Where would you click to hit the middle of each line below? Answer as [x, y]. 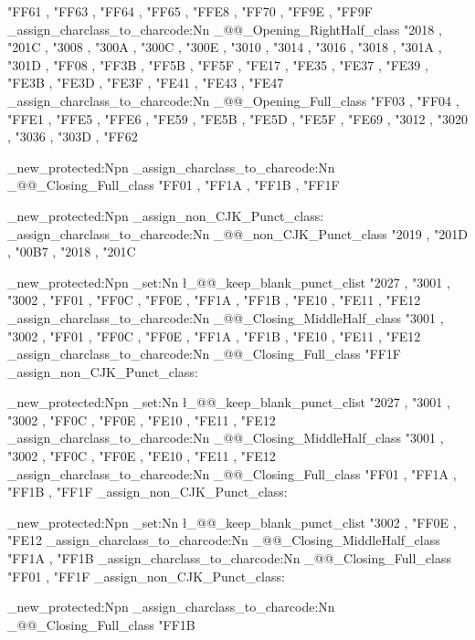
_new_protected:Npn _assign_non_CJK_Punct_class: [166, 215]
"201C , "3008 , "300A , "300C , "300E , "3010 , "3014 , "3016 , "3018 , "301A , [225, 47]
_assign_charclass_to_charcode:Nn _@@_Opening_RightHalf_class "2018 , [225, 29]
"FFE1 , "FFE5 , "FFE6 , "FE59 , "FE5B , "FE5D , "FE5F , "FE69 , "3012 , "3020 [237, 118]
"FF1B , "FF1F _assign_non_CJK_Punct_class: [148, 492]
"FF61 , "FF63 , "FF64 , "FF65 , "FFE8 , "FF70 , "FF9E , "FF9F [190, 11]
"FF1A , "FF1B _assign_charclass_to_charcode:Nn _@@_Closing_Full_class [229, 558]
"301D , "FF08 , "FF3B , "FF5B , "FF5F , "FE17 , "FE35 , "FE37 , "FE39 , [218, 64]
